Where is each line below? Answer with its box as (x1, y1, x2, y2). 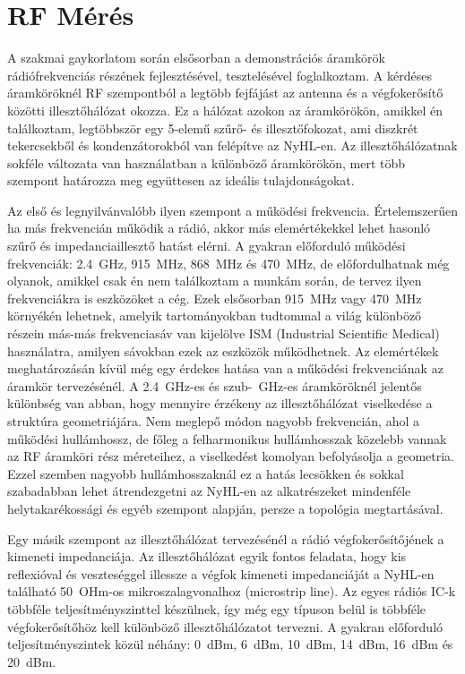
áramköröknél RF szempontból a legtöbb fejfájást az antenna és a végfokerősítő (7, 83, 443, 102)
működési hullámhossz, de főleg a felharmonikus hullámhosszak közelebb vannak (7, 429, 447, 448)
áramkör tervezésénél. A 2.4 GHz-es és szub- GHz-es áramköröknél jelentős (7, 376, 422, 395)
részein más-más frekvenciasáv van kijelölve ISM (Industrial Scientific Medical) (7, 324, 440, 343)
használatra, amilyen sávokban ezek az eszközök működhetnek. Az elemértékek (7, 341, 439, 360)
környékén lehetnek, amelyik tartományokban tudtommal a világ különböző (7, 306, 422, 325)
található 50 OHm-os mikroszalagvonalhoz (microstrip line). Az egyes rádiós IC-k (7, 582, 456, 601)
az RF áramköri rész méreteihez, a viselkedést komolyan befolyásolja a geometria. (7, 447, 454, 465)
